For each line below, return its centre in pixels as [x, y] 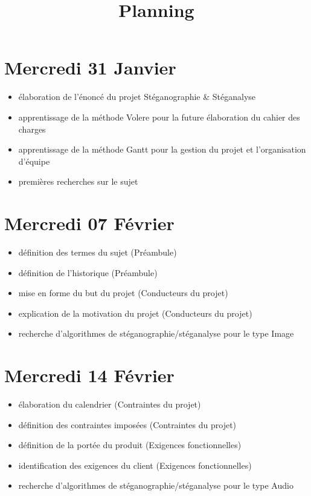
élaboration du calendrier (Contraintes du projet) [110, 404]
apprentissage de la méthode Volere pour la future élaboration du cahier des [159, 117]
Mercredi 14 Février [89, 375]
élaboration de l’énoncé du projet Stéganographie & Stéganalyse [137, 97]
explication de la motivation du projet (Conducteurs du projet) [135, 313]
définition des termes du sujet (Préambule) [98, 252]
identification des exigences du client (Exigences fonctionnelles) [135, 465]
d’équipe [34, 161]
